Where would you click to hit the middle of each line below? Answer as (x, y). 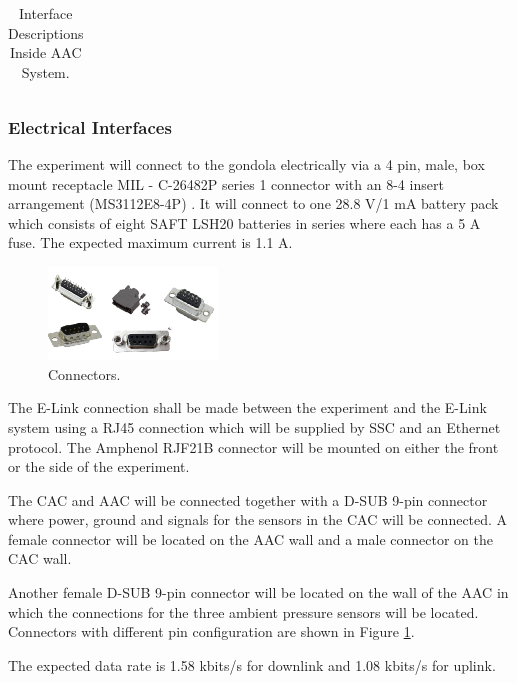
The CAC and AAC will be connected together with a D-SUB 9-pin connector (248, 499)
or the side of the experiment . (99, 466)
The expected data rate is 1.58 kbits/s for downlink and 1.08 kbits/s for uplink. (252, 664)
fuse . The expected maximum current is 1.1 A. (150, 242)
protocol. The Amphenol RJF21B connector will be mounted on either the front (253, 446)
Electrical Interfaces (90, 126)
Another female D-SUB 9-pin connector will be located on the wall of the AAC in (258, 592)
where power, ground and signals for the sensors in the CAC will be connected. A (258, 519)
